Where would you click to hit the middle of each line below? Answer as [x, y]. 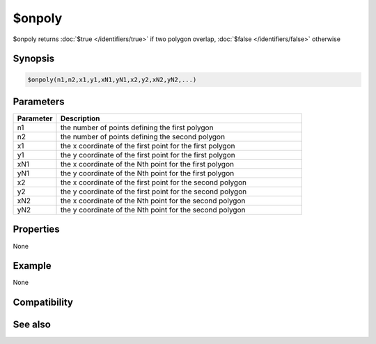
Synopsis [34, 59]
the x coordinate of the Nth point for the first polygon [147, 164]
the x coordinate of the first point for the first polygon [148, 146]
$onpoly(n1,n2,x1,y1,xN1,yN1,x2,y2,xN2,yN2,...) [112, 79]
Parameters [39, 101]
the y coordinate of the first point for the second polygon [154, 191]
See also [32, 325]
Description [80, 118]
